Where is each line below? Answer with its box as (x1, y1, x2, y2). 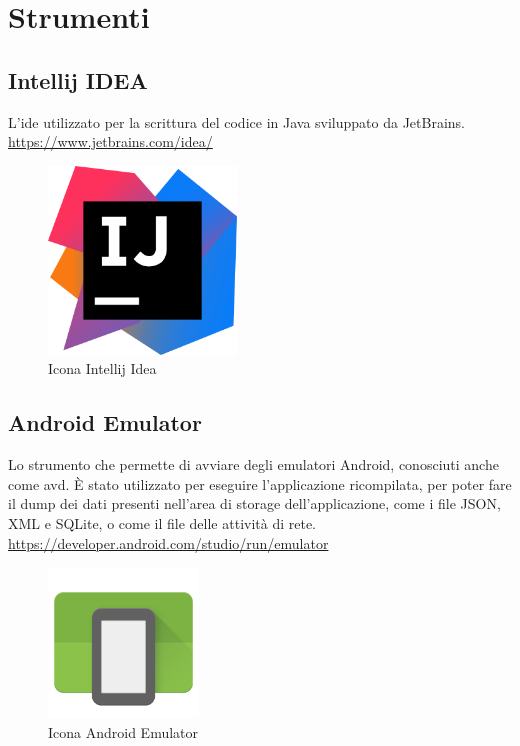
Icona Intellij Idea (48, 358, 157, 379)
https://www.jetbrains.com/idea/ (8, 131, 213, 152)
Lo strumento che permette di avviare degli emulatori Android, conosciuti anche (8, 454, 499, 475)
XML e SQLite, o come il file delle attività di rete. (8, 512, 317, 533)
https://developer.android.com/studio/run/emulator (8, 532, 329, 553)
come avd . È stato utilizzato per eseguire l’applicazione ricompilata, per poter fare (8, 473, 512, 494)
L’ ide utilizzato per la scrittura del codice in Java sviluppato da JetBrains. (8, 111, 465, 132)
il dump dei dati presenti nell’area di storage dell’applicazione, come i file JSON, (8, 493, 501, 514)
